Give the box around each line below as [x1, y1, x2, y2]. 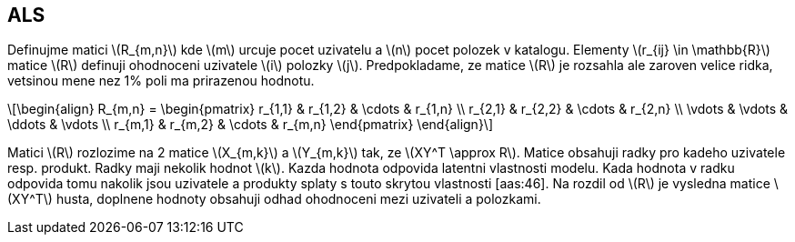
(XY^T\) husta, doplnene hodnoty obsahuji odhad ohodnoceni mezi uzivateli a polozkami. [7, 191, 541, 207]
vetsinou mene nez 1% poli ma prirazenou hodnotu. [7, 73, 315, 89]
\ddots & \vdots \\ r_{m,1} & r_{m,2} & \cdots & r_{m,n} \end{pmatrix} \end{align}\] [7, 116, 494, 133]
